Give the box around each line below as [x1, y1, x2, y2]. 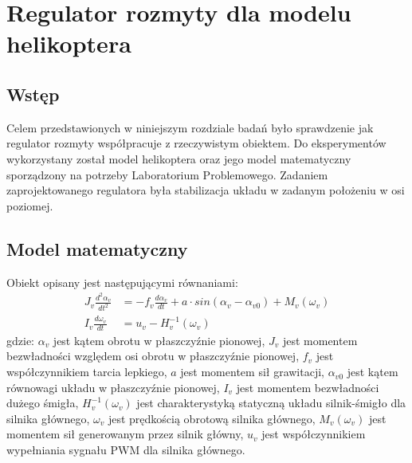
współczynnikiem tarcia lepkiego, [6, 363, 167, 380]
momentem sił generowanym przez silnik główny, [6, 426, 244, 442]
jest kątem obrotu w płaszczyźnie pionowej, [53, 332, 265, 348]
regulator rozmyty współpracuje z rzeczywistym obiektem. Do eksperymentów [6, 135, 386, 151]
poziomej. [6, 197, 53, 214]
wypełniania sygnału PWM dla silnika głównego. [6, 441, 245, 458]
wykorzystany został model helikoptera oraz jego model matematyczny [6, 150, 351, 167]
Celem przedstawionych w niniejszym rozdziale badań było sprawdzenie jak [6, 119, 374, 135]
